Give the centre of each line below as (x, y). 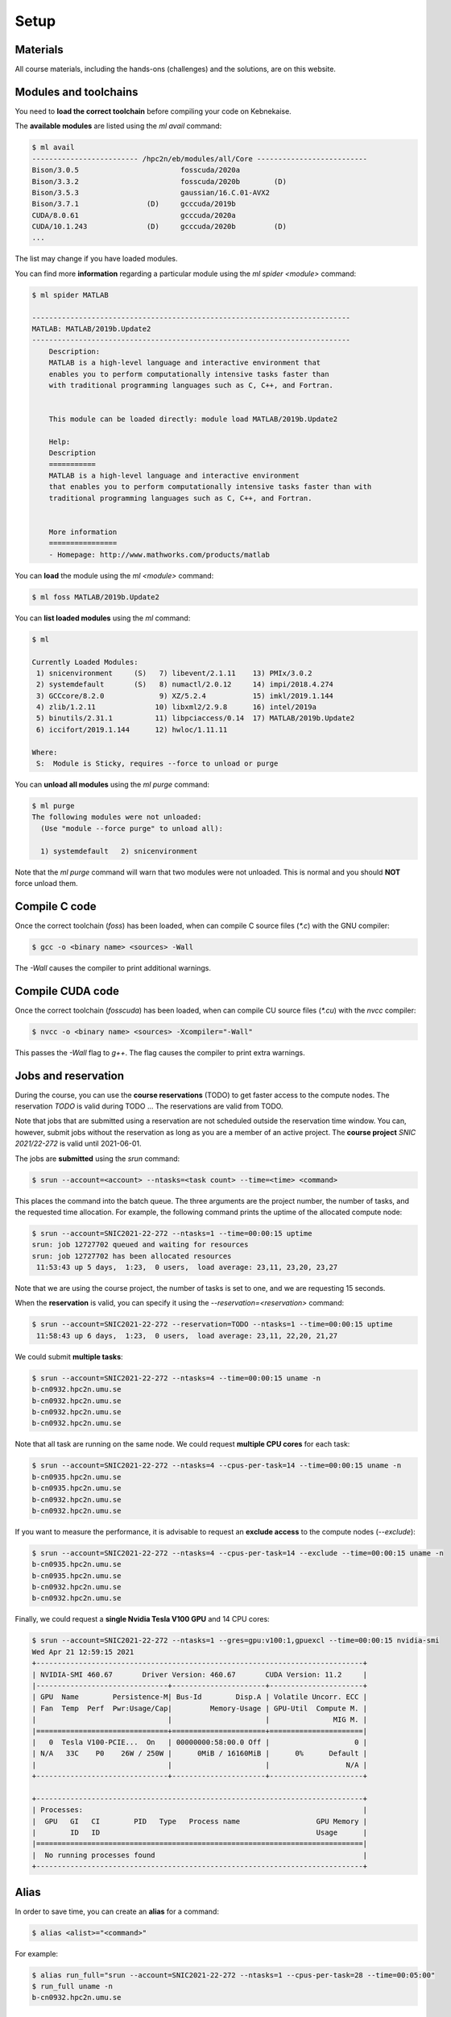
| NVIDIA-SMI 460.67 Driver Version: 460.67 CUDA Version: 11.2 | (200, 1675)
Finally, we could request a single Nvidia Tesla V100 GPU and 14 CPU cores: (142, 1619)
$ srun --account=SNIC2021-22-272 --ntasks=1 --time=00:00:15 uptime (172, 1233)
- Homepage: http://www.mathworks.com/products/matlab (159, 554)
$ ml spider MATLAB (70, 295)
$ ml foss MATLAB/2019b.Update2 (96, 597)
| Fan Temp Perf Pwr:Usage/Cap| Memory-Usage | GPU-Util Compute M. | (200, 1708)
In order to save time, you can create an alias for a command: (117, 1911)
